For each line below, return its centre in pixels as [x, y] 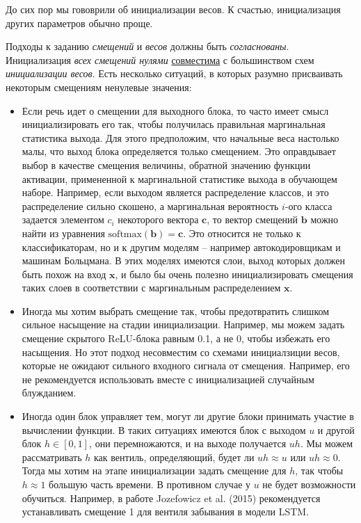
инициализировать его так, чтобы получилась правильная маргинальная [174, 124]
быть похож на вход [64, 274]
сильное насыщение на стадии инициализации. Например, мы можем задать [183, 324]
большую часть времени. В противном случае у [150, 484]
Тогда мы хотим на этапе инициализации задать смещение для [154, 470]
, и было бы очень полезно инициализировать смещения [234, 274]
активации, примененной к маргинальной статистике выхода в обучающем [179, 178]
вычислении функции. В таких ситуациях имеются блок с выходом [164, 429]
